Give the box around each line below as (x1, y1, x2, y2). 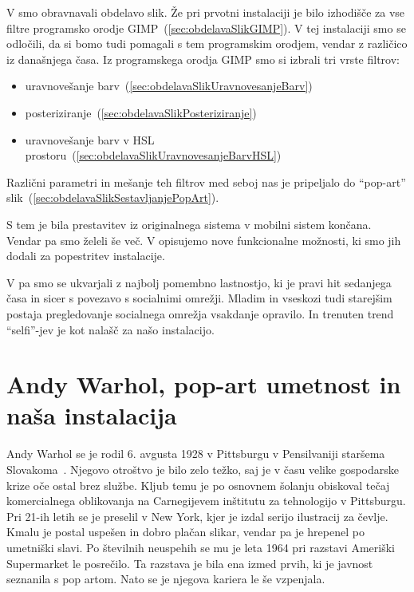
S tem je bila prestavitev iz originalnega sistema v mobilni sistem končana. (6, 215, 372, 232)
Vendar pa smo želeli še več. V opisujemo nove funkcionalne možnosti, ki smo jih (6, 231, 401, 248)
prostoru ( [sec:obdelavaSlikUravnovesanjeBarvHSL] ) (25, 147, 282, 164)
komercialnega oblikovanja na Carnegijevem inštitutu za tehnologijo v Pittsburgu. (6, 492, 406, 509)
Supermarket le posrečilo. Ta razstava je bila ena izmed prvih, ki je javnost (6, 555, 373, 571)
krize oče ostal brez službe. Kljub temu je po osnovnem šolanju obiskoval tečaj (6, 476, 390, 493)
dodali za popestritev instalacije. (6, 247, 165, 264)
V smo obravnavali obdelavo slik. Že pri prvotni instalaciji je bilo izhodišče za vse (6, 4, 405, 20)
